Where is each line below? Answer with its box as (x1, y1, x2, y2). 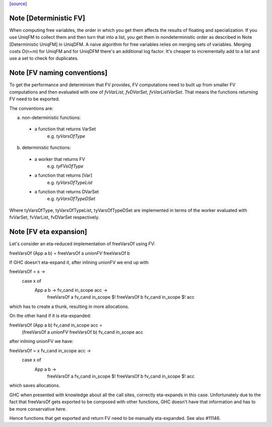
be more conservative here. (9, 406, 67, 412)
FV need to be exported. (9, 96, 60, 102)
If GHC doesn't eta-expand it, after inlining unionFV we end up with (9, 259, 149, 265)
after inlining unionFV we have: (9, 338, 74, 344)
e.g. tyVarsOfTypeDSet (47, 196, 96, 202)
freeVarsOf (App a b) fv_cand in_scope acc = (9, 322, 103, 328)
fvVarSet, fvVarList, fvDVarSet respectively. (9, 215, 100, 221)
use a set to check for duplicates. (9, 56, 79, 62)
